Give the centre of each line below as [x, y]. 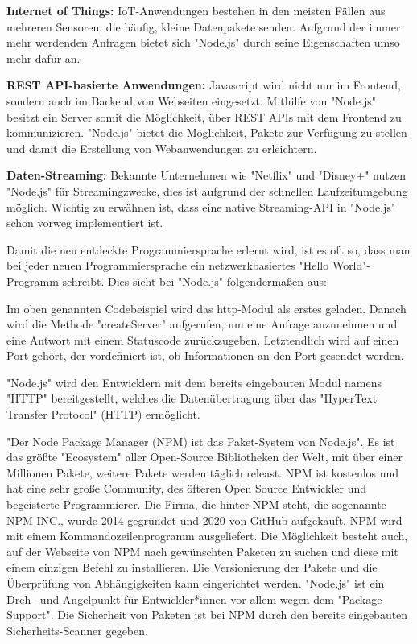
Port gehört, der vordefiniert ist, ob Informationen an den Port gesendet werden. [205, 355]
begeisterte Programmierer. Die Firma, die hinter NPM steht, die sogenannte [196, 504]
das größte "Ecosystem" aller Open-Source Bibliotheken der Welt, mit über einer [204, 457]
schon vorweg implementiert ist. [85, 223]
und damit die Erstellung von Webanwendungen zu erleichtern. [162, 148]
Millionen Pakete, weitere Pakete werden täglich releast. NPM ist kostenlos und [203, 472]
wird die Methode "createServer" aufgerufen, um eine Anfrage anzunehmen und [202, 324]
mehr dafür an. [43, 58]
